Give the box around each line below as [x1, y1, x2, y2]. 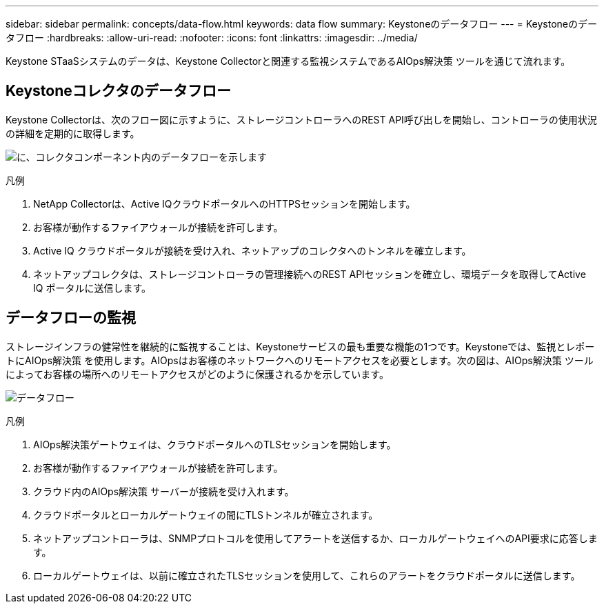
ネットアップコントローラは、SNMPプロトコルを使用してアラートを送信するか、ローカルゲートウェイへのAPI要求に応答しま [33, 532, 598, 544]
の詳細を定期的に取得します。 [6, 127, 140, 139]
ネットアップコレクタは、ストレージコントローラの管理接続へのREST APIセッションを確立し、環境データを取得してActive [33, 268, 586, 280]
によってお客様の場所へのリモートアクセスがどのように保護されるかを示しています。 [6, 368, 389, 380]
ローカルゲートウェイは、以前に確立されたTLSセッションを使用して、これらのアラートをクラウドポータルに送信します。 [33, 569, 581, 581]
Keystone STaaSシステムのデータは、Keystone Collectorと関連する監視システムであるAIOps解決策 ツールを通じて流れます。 [6, 55, 571, 67]
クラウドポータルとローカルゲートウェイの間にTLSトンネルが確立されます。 [33, 508, 379, 521]
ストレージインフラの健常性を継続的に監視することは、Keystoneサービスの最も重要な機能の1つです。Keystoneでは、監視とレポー [6, 340, 595, 352]
